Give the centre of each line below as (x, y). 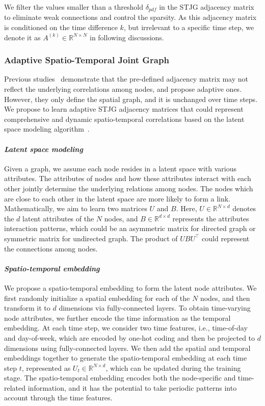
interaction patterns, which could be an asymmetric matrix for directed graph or (130, 228)
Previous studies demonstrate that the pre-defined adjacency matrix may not (126, 79)
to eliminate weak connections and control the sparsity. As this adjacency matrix (130, 17)
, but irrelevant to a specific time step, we (189, 27)
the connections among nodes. (51, 248)
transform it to (27, 308)
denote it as (22, 37)
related (15, 387)
